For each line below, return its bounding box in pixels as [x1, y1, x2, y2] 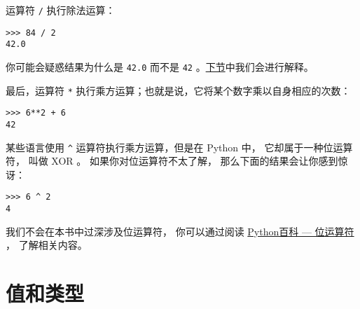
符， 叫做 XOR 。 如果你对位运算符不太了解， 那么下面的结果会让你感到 [6, 153, 338, 168]
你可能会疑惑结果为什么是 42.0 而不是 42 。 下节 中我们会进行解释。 [6, 59, 314, 74]
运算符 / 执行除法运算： [6, 3, 116, 17]
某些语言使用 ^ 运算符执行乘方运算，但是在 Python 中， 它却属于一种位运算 [6, 139, 353, 154]
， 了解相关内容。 [6, 238, 88, 252]
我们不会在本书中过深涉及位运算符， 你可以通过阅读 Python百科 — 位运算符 [6, 224, 354, 238]
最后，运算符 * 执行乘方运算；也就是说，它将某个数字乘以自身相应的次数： [6, 83, 351, 97]
